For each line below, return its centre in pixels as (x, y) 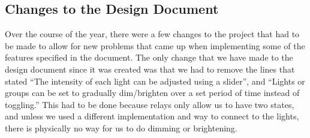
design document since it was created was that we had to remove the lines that (150, 69)
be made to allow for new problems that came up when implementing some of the (155, 45)
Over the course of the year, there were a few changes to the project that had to (152, 34)
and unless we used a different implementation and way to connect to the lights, (152, 116)
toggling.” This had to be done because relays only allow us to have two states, (150, 104)
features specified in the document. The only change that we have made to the (149, 57)
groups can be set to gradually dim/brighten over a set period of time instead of (152, 93)
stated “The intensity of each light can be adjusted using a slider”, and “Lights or (155, 81)
